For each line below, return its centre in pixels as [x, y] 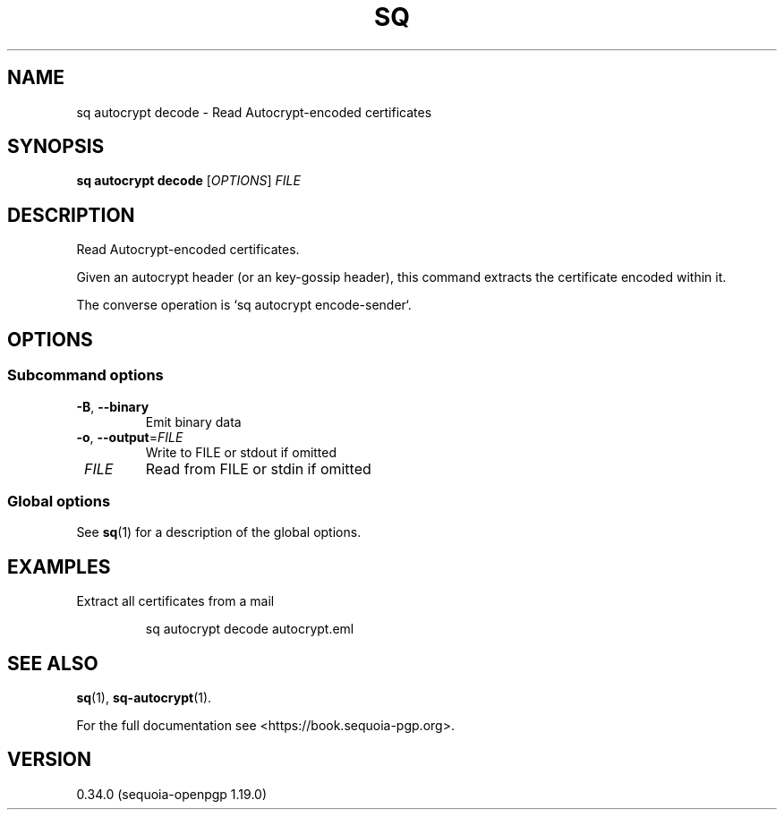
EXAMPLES [59, 566]
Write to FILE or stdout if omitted [241, 452]
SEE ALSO [53, 663]
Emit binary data [193, 421]
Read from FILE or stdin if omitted [258, 468]
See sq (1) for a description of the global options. [219, 532]
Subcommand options [85, 375]
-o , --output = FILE [130, 437]
